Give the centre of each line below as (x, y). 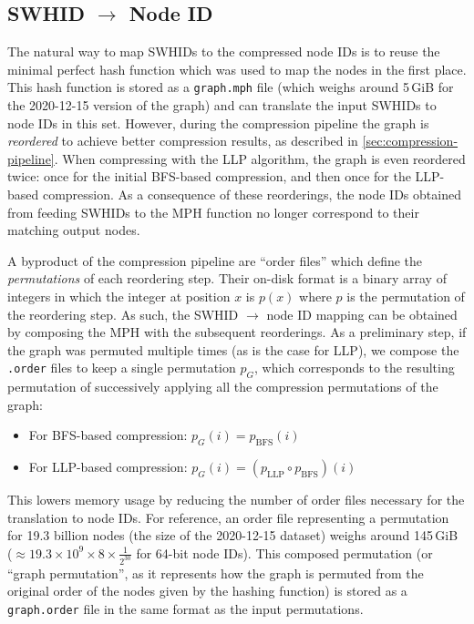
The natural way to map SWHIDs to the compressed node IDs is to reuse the (224, 51)
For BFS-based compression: (108, 435)
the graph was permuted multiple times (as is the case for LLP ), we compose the (233, 349)
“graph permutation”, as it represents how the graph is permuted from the (216, 573)
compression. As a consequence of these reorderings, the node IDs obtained (252, 194)
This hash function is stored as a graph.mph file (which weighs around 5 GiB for (231, 87)
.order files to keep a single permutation (122, 368)
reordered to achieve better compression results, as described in (183, 141)
